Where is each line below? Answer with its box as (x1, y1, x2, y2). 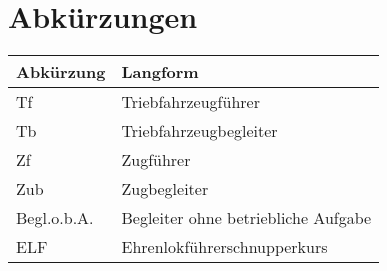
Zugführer (121, 148, 191, 172)
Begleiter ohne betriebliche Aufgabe (121, 206, 372, 230)
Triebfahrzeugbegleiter (121, 119, 278, 143)
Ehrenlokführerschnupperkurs (121, 235, 328, 259)
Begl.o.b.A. (16, 206, 94, 230)
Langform (121, 60, 199, 84)
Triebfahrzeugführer (121, 90, 260, 114)
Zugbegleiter (121, 177, 209, 201)
